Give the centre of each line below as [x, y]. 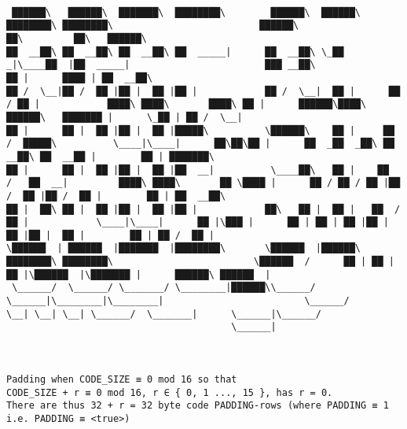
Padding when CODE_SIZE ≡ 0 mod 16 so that [122, 380]
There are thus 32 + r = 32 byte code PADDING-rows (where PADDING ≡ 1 [198, 406]
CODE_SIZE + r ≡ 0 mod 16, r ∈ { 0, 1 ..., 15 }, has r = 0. [170, 392]
